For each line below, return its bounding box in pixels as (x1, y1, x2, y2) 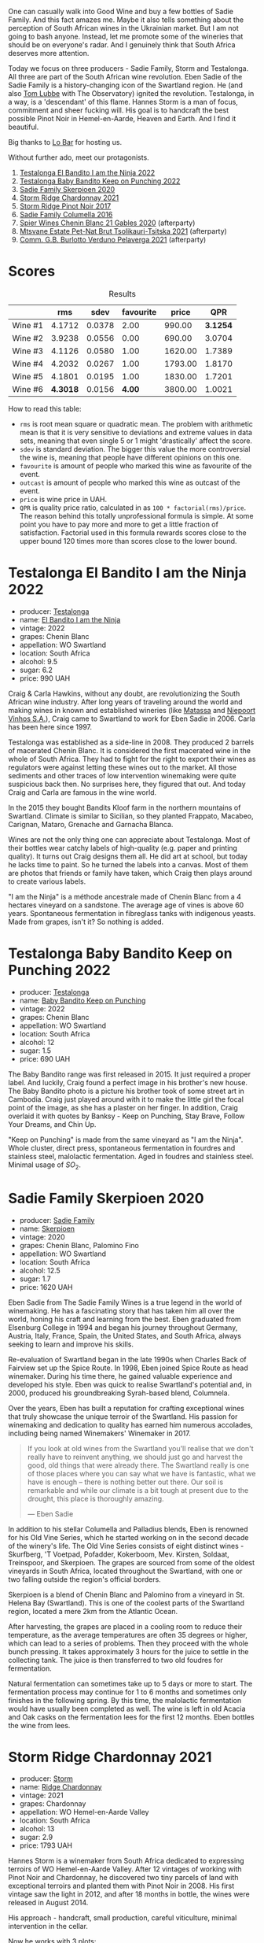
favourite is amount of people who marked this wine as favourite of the (19, 460, 252, 471)
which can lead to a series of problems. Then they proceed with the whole (8, 1638, 249, 1648)
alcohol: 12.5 (19, 1265, 60, 1275)
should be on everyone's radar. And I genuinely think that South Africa (8, 40, 236, 50)
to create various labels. (8, 877, 86, 886)
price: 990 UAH (19, 673, 71, 683)
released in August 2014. (8, 1898, 89, 1908)
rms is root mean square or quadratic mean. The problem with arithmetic (19, 419, 254, 428)
